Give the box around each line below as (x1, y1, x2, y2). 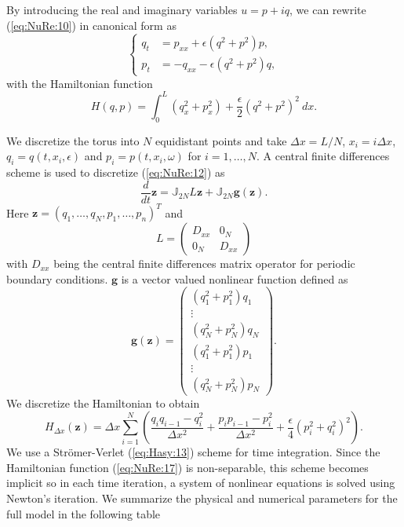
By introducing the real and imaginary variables (6, 2, 238, 17)
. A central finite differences (256, 148, 390, 164)
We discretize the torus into (6, 132, 140, 148)
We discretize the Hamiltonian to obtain (6, 394, 200, 411)
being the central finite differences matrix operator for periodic (53, 255, 355, 272)
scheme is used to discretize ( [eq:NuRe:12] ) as (6, 164, 225, 181)
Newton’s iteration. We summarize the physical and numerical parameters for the (6, 490, 398, 506)
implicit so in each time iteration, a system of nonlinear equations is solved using (6, 474, 395, 491)
